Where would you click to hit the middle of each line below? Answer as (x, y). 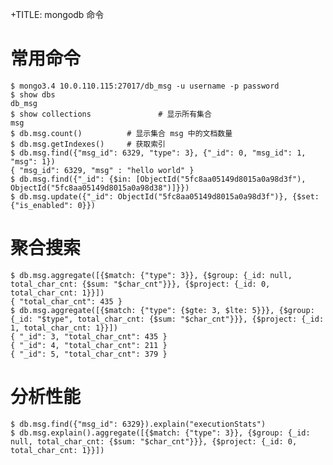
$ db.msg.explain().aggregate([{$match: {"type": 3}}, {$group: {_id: (160, 433)
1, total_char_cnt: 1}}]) (64, 328)
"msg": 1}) (33, 161)
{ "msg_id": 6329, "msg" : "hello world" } (102, 170)
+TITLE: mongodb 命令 (57, 14)
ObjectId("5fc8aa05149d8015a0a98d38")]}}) (100, 188)
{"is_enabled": (42, 205)
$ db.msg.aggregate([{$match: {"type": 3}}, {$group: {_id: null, (151, 275)
